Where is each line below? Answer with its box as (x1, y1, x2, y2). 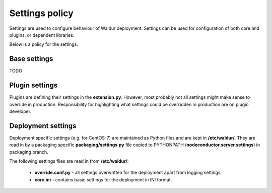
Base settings (9, 54, 53, 63)
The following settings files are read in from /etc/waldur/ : (9, 158, 129, 164)
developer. (9, 108, 32, 114)
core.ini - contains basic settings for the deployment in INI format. (34, 176, 172, 182)
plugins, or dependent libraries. (9, 32, 75, 38)
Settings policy (9, 8, 74, 19)
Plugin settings (9, 81, 58, 90)
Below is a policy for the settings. (9, 41, 78, 47)
